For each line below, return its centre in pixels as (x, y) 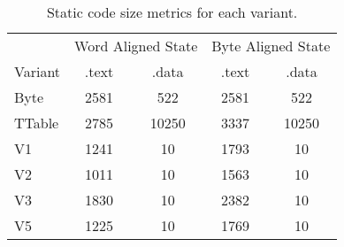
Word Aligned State (136, 46)
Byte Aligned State (271, 46)
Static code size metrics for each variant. (172, 12)
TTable (37, 123)
